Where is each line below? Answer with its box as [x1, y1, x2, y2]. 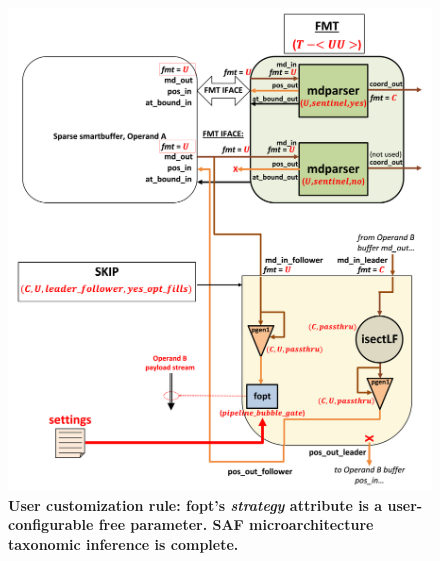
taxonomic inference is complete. [8, 533, 239, 554]
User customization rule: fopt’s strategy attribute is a [8, 494, 383, 515]
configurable [8, 514, 94, 535]
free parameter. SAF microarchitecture [98, 514, 374, 535]
